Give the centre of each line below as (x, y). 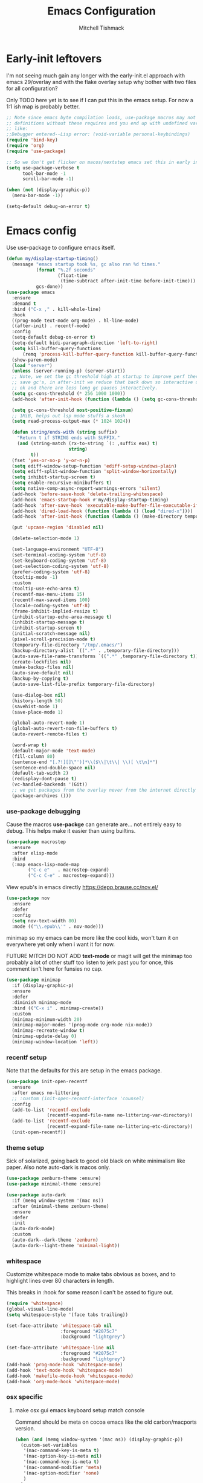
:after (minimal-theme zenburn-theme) (61, 1206)
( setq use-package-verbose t (43, 168)
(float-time (72, 275)
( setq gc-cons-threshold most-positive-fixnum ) (73, 410)
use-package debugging (43, 811)
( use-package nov (28, 898)
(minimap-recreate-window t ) (48, 1031)
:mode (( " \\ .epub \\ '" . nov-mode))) (58, 927)
